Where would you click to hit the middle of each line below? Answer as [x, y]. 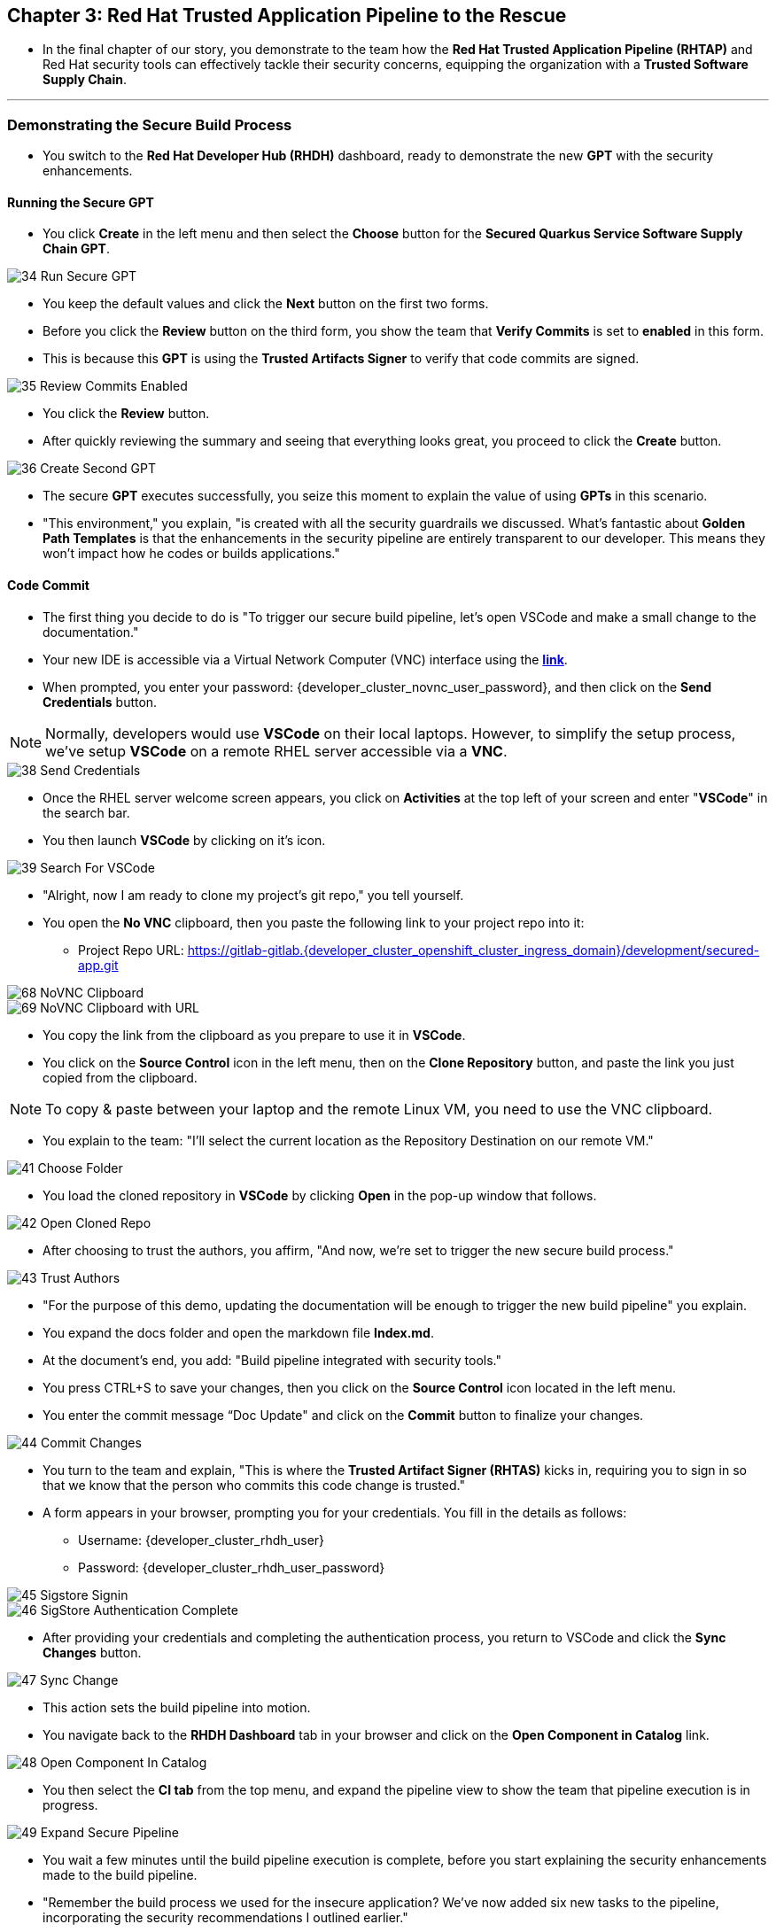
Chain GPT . [76, 249]
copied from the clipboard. [120, 1077]
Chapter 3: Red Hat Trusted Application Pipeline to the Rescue [287, 16]
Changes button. [92, 1652]
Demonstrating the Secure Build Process [150, 124]
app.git [98, 965]
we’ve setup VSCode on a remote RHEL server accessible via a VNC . [276, 751]
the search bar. [86, 812]
